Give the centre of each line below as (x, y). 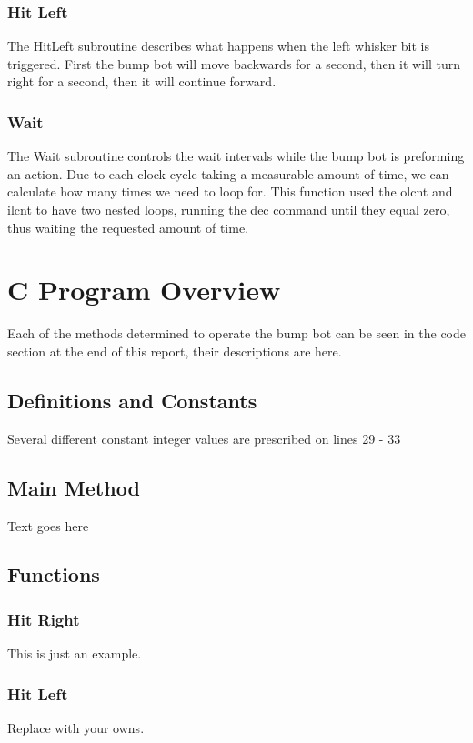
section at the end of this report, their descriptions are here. (175, 351)
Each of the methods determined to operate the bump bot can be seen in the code (237, 333)
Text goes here (48, 525)
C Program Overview (144, 290)
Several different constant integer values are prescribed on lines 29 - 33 (204, 438)
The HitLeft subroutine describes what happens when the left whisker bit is (218, 46)
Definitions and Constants (132, 400)
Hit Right (44, 619)
